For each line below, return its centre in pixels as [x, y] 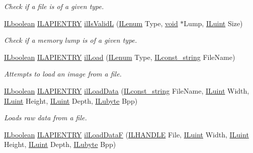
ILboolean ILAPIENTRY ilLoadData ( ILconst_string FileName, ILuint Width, [127, 90]
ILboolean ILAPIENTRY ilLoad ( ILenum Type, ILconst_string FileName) [120, 57]
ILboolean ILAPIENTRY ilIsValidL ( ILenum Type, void [91, 23]
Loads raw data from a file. [46, 118]
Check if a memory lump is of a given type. [71, 40]
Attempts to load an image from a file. [63, 74]
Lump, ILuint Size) [213, 23]
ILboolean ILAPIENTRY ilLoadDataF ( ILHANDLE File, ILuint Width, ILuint [126, 134]
